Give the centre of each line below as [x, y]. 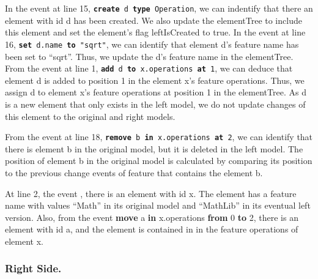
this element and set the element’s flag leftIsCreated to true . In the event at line [155, 32]
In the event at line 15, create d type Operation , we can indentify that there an [159, 8]
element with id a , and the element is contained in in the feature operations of [152, 229]
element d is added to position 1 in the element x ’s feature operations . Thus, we [155, 80]
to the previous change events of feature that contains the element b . [134, 172]
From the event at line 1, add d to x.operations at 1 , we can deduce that [149, 68]
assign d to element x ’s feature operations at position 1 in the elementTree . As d [156, 92]
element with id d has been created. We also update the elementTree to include [153, 20]
